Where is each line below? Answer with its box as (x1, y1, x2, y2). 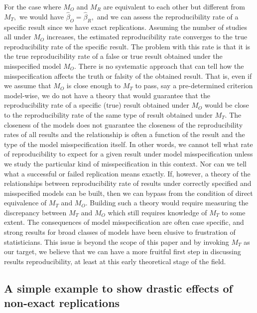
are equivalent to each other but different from (103, 1, 245, 11)
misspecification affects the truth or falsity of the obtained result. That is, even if (4, 70, 252, 81)
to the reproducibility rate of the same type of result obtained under (4, 109, 213, 120)
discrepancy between (4, 207, 67, 217)
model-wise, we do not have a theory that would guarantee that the (4, 90, 210, 100)
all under (4, 31, 31, 42)
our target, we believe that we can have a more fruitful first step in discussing (4, 246, 241, 257)
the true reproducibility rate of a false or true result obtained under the (4, 51, 223, 61)
